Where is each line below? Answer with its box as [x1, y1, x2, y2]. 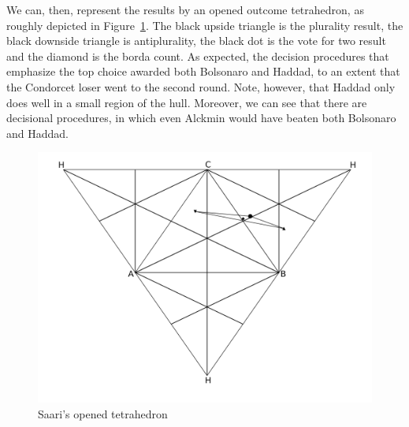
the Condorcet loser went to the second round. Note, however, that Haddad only [6, 78, 396, 95]
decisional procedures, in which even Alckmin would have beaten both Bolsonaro [6, 110, 396, 126]
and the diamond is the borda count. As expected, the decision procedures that [6, 47, 389, 64]
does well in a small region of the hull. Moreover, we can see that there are [6, 94, 367, 110]
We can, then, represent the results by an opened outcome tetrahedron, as [6, 2, 364, 17]
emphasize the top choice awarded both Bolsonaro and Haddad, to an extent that [6, 63, 400, 80]
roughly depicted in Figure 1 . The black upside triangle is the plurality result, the [6, 17, 403, 33]
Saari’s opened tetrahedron [38, 405, 168, 421]
